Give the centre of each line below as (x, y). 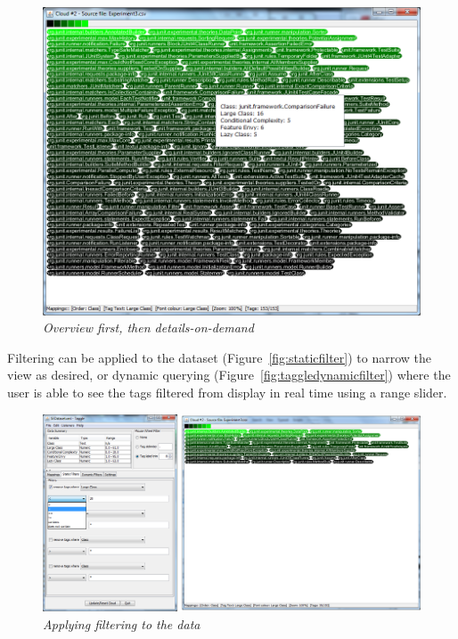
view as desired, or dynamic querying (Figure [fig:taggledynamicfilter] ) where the (229, 375)
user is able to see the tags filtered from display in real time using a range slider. (227, 393)
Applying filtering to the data (122, 623)
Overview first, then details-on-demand (148, 328)
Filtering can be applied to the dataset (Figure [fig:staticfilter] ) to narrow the (220, 357)
